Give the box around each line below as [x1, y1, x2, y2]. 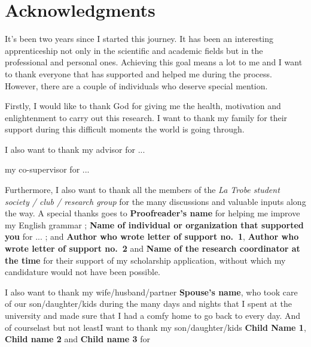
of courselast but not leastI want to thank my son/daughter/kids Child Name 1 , [5, 321, 306, 333]
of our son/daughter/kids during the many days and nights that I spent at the [5, 297, 292, 310]
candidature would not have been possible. [5, 265, 160, 278]
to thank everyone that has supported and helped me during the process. [5, 67, 272, 80]
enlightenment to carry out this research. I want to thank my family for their [5, 111, 288, 123]
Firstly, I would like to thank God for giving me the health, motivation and [5, 99, 281, 112]
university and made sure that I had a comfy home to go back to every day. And [5, 309, 301, 321]
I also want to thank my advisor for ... [5, 143, 145, 155]
